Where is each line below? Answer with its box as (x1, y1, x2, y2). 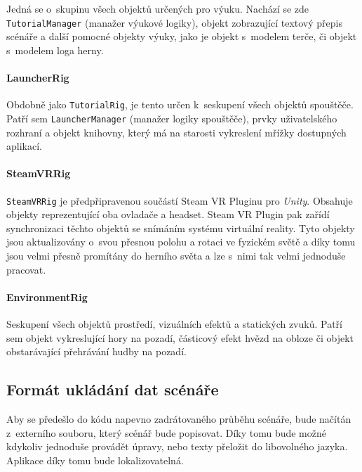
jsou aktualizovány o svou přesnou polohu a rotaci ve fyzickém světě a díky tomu (6, 234, 356, 249)
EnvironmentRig (6, 289, 88, 304)
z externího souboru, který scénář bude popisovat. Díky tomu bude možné (6, 425, 326, 440)
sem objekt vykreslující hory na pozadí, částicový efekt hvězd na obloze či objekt (6, 330, 354, 345)
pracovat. (6, 262, 46, 276)
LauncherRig (6, 70, 69, 85)
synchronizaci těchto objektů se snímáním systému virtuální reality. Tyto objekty (6, 220, 355, 235)
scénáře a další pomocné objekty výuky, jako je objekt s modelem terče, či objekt (6, 29, 357, 44)
